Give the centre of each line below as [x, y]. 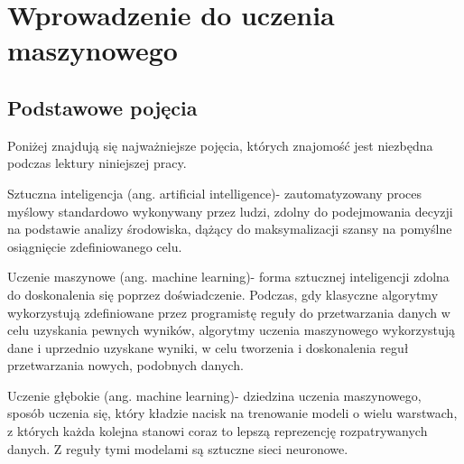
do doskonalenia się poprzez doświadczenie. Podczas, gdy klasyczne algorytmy [223, 294]
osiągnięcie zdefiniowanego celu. [95, 246]
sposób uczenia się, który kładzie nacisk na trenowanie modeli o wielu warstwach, [232, 413]
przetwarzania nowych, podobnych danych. [125, 365]
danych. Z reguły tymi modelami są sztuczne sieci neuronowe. [178, 448]
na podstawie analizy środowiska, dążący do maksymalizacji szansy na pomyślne [230, 229]
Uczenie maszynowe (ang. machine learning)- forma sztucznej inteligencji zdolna [228, 277]
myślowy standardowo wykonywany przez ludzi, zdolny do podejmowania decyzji [230, 211]
